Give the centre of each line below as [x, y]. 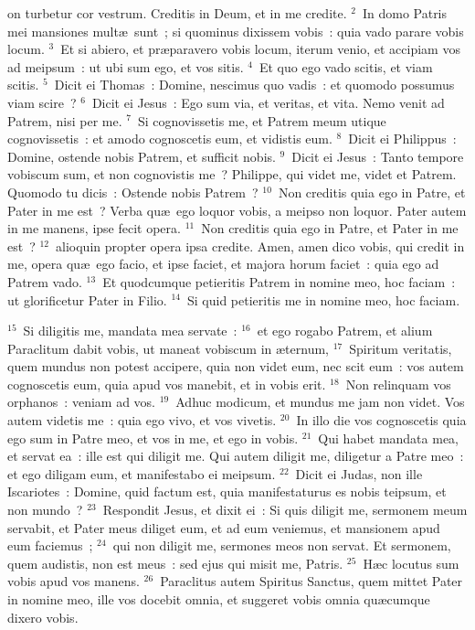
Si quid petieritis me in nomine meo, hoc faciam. [324, 299]
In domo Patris [405, 13]
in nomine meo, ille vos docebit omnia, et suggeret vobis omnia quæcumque [219, 599]
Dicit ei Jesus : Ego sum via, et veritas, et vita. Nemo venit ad [268, 102]
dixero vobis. [43, 617]
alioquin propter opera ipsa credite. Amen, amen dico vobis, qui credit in [260, 246]
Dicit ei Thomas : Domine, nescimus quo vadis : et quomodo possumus [254, 85]
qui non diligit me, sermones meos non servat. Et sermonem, [282, 545]
